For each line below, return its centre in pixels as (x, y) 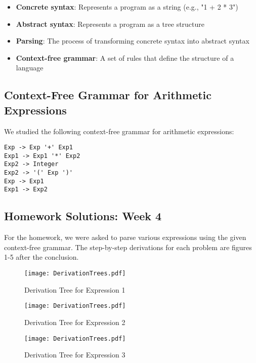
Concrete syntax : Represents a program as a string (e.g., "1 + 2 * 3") (127, 7)
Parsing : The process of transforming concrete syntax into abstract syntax (133, 41)
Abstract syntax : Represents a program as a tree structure (110, 24)
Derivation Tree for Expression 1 (75, 289)
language (30, 68)
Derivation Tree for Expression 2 (75, 322)
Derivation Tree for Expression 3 (75, 355)
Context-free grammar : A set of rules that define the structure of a (125, 57)
